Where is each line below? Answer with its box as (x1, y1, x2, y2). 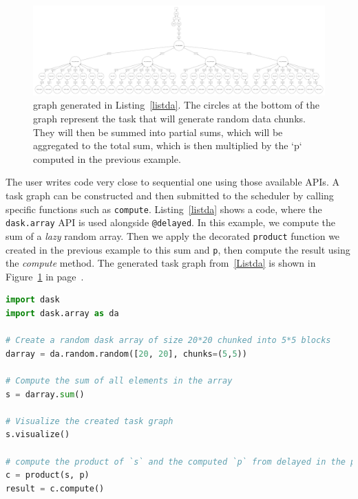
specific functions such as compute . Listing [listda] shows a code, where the (6, 201, 322, 216)
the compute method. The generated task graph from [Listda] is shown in (6, 256, 316, 270)
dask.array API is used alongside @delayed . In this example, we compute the (6, 215, 335, 230)
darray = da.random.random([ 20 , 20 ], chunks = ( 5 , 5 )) (6, 348, 247, 359)
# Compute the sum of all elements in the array (6, 375, 233, 386)
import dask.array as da (6, 309, 119, 318)
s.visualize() (6, 430, 70, 440)
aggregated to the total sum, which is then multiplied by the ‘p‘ (33, 138, 302, 153)
